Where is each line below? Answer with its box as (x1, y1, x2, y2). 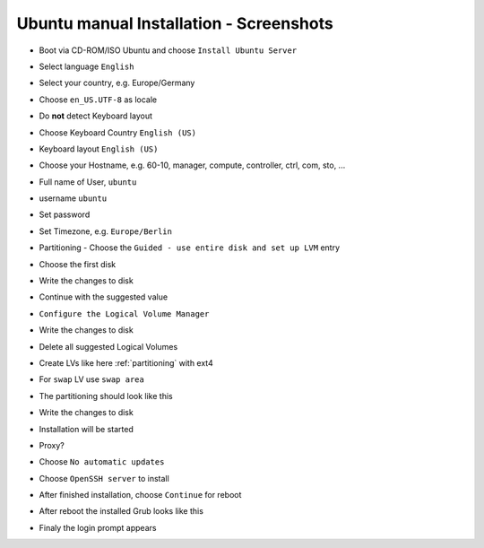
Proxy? (39, 439, 65, 450)
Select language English (39, 61, 134, 72)
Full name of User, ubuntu (39, 176, 137, 187)
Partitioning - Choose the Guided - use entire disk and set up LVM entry (39, 242, 341, 253)
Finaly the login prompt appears (39, 522, 157, 533)
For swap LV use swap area (39, 374, 145, 385)
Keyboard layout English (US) (39, 144, 159, 154)
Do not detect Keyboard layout (39, 110, 152, 121)
